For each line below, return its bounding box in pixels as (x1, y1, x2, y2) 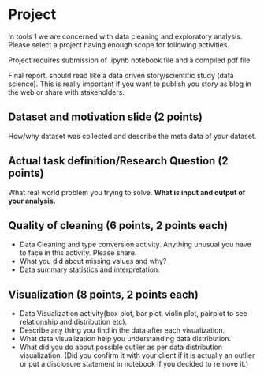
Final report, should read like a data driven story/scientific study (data (8, 70, 234, 80)
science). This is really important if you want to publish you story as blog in (8, 79, 252, 88)
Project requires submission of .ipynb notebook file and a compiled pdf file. (8, 55, 252, 65)
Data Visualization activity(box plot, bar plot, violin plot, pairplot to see (19, 309, 247, 318)
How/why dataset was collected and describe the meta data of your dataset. (8, 131, 257, 141)
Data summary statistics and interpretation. (19, 265, 160, 274)
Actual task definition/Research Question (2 (8, 154, 229, 167)
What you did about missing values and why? (19, 257, 167, 266)
